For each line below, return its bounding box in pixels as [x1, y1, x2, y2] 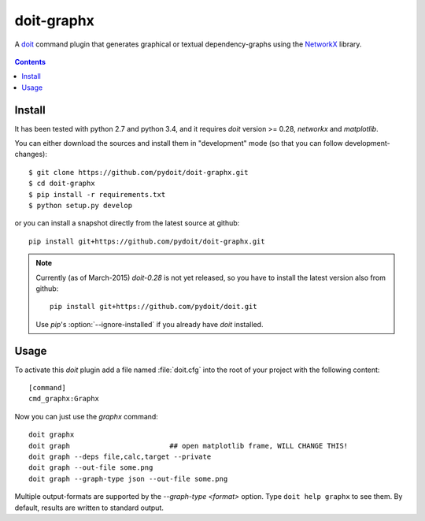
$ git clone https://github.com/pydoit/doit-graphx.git [28, 168, 249, 177]
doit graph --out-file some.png [28, 463, 153, 472]
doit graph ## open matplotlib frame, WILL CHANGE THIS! [28, 441, 349, 450]
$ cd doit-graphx [28, 179, 95, 188]
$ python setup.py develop [28, 201, 133, 210]
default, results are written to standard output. [14, 503, 164, 512]
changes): [14, 150, 47, 159]
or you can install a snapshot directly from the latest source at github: [14, 218, 240, 228]
